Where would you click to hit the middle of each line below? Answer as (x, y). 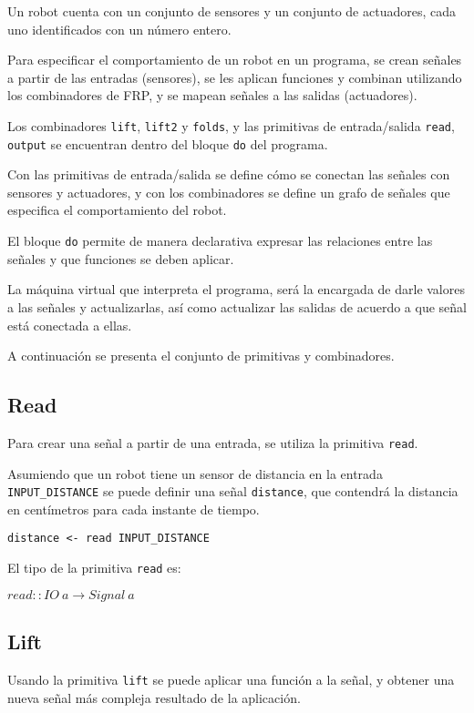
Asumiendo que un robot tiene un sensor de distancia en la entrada (195, 473)
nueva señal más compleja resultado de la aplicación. (154, 697)
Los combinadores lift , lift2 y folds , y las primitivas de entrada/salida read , (231, 125)
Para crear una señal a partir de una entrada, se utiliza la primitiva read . (213, 442)
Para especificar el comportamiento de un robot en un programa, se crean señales (235, 60)
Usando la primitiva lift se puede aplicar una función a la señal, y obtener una (231, 679)
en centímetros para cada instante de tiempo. (134, 509)
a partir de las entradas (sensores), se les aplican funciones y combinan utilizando (235, 77)
